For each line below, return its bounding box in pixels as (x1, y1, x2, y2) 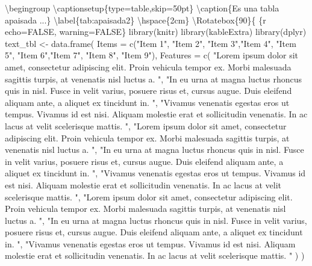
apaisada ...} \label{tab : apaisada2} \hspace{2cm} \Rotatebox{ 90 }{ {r (5, 13, 266, 26)
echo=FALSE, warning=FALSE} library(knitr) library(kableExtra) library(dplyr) (5, 25, 307, 38)
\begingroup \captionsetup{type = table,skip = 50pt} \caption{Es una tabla (5, 2, 279, 14)
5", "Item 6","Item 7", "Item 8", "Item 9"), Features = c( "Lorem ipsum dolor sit (5, 49, 299, 61)
